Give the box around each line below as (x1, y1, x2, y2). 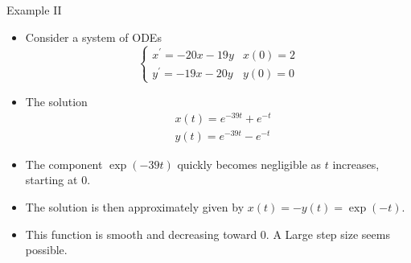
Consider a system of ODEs (25, 28, 162, 45)
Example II (6, 2, 62, 18)
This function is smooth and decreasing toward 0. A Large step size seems (25, 225, 390, 242)
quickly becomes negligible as (177, 155, 322, 172)
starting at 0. (25, 171, 91, 188)
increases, (332, 155, 380, 172)
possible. (25, 241, 68, 258)
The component (25, 155, 103, 172)
